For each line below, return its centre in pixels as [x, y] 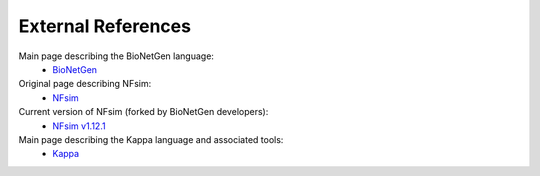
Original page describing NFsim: [85, 84]
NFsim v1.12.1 [79, 126]
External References [105, 26]
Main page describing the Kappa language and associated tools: [151, 139]
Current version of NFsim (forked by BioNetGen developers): [143, 112]
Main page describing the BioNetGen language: [116, 56]
